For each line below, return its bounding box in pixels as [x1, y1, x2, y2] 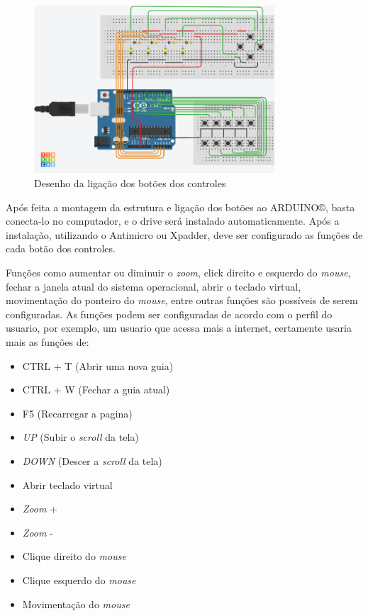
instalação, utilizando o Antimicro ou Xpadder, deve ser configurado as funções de [6, 227, 363, 242]
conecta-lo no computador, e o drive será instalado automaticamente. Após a [6, 213, 340, 228]
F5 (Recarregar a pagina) [22, 405, 133, 420]
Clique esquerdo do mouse [22, 572, 136, 587]
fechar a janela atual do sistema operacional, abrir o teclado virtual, [6, 279, 301, 293]
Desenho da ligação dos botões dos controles [34, 176, 226, 191]
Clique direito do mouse [22, 549, 126, 564]
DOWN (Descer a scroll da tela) [22, 453, 162, 468]
